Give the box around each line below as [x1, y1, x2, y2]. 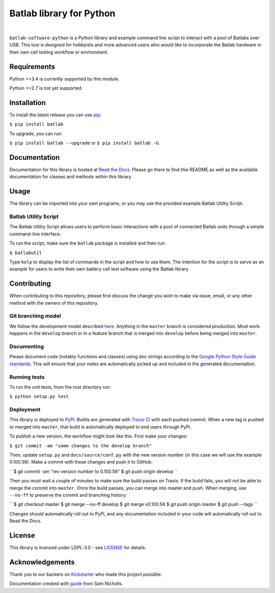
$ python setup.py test [9, 394, 69, 399]
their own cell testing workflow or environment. [9, 49, 109, 55]
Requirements [9, 62, 56, 71]
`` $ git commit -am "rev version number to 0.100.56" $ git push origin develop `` [9, 468, 178, 474]
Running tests [9, 373, 45, 381]
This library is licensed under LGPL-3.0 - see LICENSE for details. [9, 545, 147, 551]
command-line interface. [9, 231, 61, 237]
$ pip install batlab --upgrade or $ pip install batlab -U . [9, 140, 160, 146]
